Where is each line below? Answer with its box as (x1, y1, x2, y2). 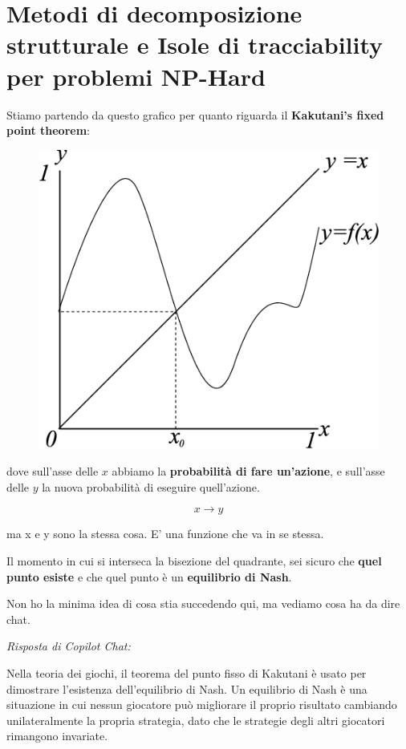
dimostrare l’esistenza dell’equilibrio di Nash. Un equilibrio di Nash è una (6, 680, 367, 697)
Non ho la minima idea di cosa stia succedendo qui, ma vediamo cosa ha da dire (6, 595, 400, 612)
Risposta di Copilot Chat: (6, 638, 131, 654)
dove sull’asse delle (6, 463, 99, 480)
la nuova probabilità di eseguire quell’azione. (42, 478, 260, 495)
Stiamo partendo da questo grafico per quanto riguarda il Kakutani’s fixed (6, 106, 384, 123)
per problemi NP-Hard (6, 59, 266, 92)
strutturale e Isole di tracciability (6, 28, 384, 61)
